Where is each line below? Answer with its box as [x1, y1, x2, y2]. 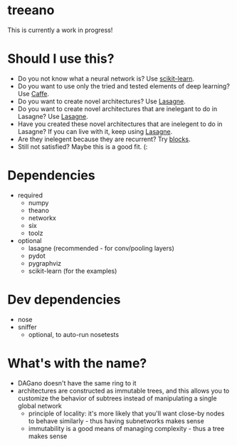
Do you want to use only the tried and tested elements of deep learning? [17, 81, 230, 90]
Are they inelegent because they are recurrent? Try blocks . [17, 135, 191, 143]
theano [28, 206, 50, 214]
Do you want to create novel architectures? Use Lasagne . [17, 97, 186, 105]
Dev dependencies [7, 291, 121, 308]
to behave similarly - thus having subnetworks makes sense [28, 416, 204, 425]
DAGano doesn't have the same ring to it [17, 378, 137, 387]
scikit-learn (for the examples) [28, 266, 117, 275]
